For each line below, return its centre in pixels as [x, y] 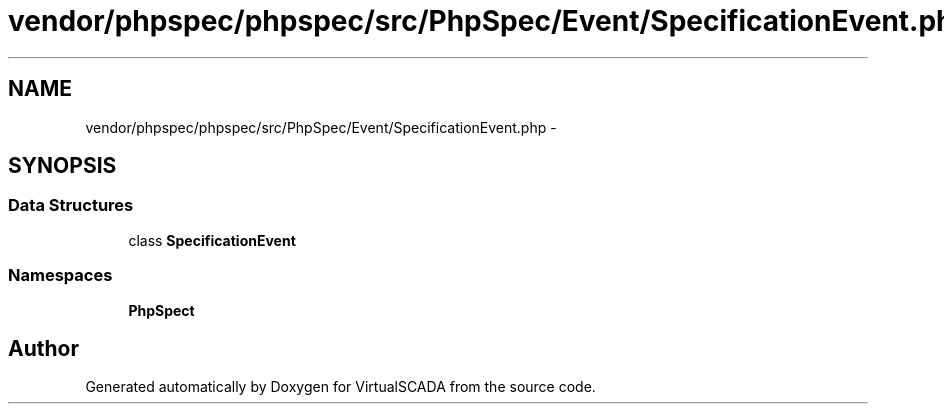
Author [43, 348]
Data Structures [71, 205]
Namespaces [60, 275]
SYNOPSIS [62, 166]
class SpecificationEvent [212, 240]
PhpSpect [161, 310]
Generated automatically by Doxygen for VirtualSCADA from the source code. [340, 387]
